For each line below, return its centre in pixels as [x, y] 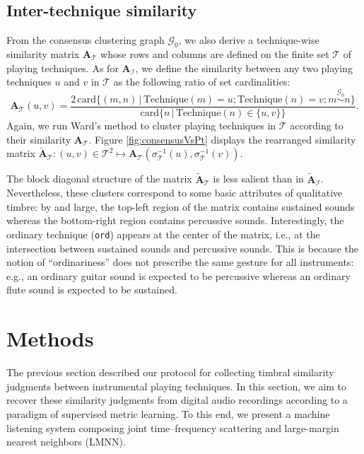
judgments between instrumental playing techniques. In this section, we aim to [177, 386]
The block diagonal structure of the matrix [99, 179]
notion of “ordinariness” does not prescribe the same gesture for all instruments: [180, 262]
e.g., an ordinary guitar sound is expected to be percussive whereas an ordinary [178, 275]
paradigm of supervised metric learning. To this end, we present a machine [168, 413]
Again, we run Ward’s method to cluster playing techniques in [141, 126]
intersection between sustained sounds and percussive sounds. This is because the [182, 248]
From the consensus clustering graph [86, 40]
